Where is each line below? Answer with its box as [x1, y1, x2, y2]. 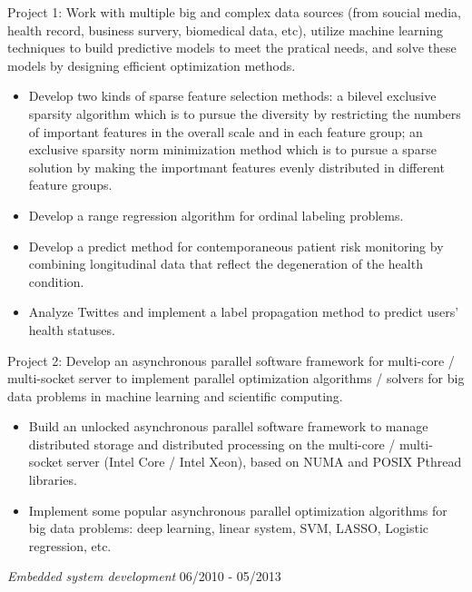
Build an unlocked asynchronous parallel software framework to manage [28, 417, 428, 436]
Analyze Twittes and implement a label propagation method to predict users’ [28, 302, 459, 321]
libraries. [28, 470, 77, 489]
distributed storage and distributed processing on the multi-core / [28, 434, 396, 453]
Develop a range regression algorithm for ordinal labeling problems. [28, 205, 404, 224]
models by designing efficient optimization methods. [7, 55, 296, 74]
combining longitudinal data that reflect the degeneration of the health [28, 254, 423, 273]
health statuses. [28, 320, 115, 339]
